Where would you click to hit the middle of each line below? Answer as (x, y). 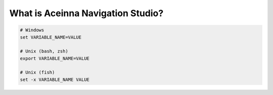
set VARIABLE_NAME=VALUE (51, 37)
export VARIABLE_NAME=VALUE (55, 58)
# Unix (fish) (37, 73)
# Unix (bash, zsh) (44, 51)
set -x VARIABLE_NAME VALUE (55, 79)
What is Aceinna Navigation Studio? (86, 13)
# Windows (32, 30)
